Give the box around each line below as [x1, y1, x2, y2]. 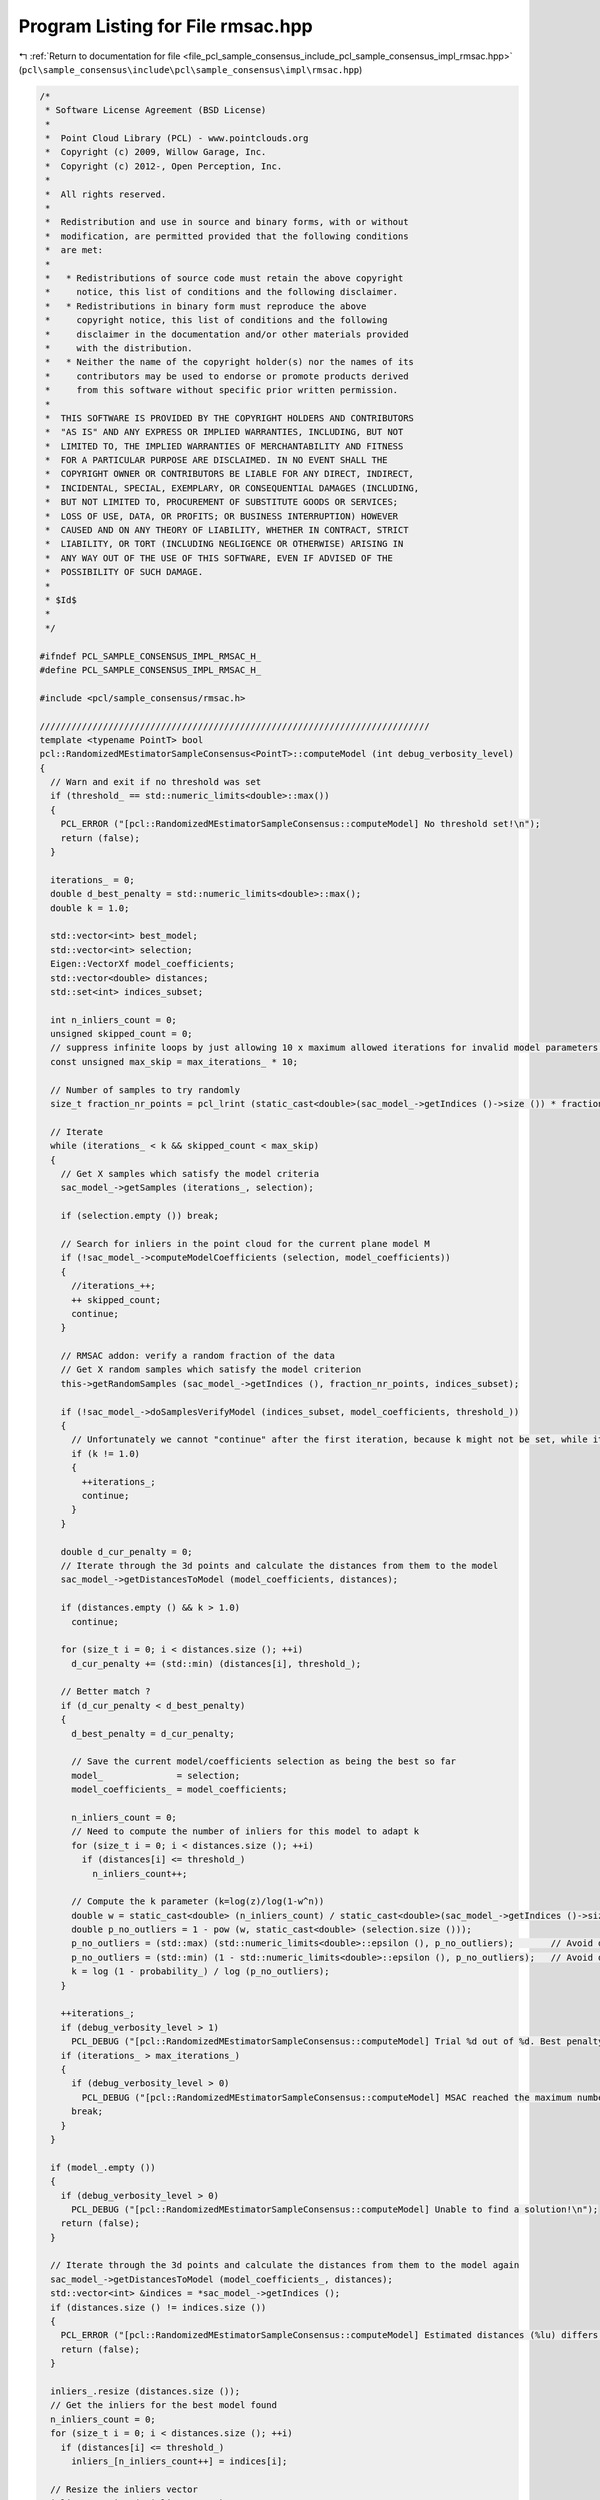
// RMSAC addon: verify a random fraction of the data [60, 1350, 335, 1362]
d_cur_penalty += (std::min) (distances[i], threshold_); [71, 1658, 362, 1669]
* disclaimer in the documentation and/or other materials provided [45, 328, 409, 340]
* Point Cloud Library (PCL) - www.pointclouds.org [45, 133, 309, 144]
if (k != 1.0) [71, 1448, 140, 1459]
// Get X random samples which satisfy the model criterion [60, 1364, 362, 1375]
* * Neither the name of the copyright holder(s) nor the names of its [45, 356, 415, 368]
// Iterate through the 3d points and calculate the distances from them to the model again [50, 2260, 520, 2271]
